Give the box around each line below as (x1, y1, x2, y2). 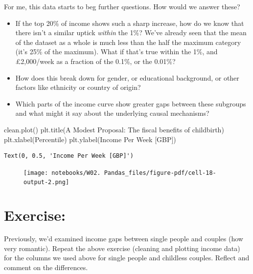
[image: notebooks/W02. (23, 169, 101, 176)
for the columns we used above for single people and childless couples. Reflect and (4, 253, 250, 263)
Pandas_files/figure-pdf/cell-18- (104, 169, 216, 176)
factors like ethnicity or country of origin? (15, 82, 141, 92)
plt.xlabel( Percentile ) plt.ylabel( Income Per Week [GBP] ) (4, 134, 176, 144)
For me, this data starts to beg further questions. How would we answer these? (4, 1, 240, 11)
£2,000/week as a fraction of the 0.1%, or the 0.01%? (15, 56, 176, 66)
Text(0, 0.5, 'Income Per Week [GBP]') (4, 152, 134, 160)
